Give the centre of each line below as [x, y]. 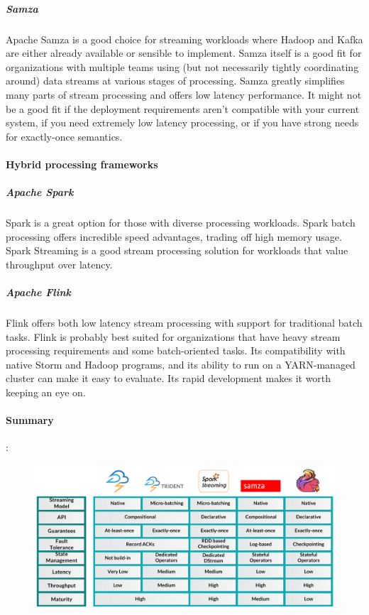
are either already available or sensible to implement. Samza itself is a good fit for [184, 53]
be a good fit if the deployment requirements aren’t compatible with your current [183, 108]
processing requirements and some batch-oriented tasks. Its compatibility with [176, 350]
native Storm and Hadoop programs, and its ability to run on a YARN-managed [181, 364]
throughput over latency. [59, 264]
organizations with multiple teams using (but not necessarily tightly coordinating [182, 66]
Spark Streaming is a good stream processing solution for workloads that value [177, 250]
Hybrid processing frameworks [82, 164]
